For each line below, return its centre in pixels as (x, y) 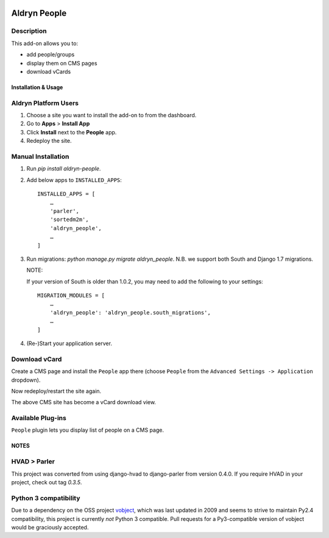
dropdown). (26, 380)
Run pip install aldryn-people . (64, 169)
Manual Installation (40, 157)
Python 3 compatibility (46, 498)
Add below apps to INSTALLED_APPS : (74, 180)
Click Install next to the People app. (72, 132)
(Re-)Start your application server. (69, 344)
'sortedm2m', (69, 220)
